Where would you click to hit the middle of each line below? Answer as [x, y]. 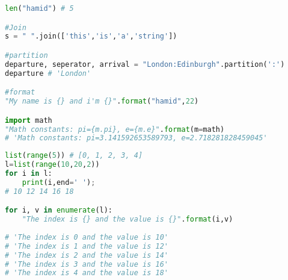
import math [29, 120]
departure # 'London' [48, 73]
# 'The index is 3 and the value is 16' [87, 264]
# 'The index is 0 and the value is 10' [87, 237]
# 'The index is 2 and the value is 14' [87, 255]
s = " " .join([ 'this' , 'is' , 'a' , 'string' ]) [91, 36]
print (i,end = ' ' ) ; [59, 182]
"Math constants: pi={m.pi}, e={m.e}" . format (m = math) [115, 129]
